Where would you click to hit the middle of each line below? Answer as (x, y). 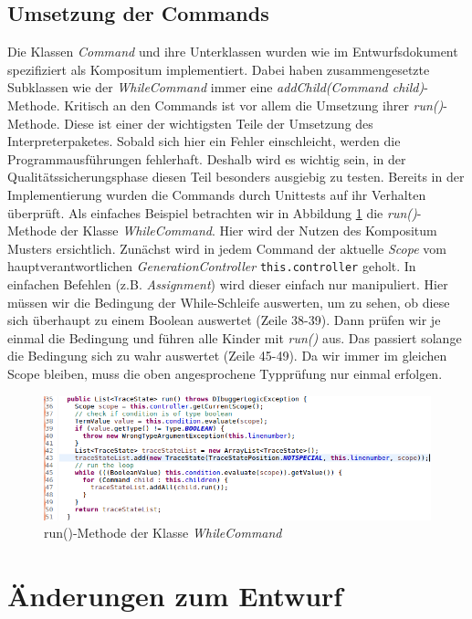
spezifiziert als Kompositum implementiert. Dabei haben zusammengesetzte (219, 69)
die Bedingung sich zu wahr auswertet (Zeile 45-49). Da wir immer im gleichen (227, 356)
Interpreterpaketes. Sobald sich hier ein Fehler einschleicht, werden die (204, 141)
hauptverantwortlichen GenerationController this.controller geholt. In (212, 266)
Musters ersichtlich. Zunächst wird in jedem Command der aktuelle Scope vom (227, 248)
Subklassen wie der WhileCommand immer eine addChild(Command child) (216, 87)
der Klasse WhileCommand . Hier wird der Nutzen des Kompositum (249, 231)
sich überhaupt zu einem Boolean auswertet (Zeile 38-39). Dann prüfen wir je (224, 320)
